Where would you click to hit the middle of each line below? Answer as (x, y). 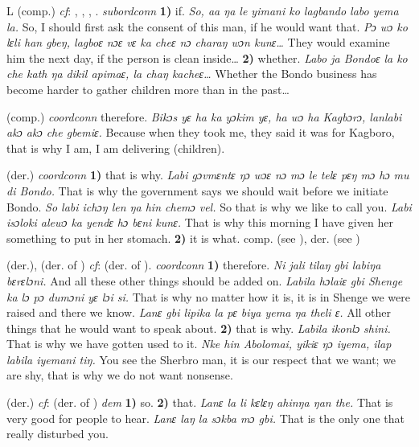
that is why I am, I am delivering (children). (116, 148)
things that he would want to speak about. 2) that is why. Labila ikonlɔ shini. (199, 328)
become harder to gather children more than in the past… (148, 89)
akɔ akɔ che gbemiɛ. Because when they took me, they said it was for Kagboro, (201, 132)
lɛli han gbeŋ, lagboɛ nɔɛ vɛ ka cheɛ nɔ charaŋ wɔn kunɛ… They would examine (198, 42)
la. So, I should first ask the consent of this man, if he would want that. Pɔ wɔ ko (207, 26)
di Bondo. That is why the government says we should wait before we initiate (197, 190)
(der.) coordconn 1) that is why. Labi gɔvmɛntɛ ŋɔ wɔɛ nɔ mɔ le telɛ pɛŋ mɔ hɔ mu (208, 175)
